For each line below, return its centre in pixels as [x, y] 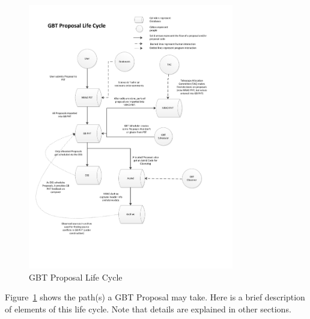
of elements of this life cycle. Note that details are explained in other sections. [148, 308]
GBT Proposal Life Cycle [76, 277]
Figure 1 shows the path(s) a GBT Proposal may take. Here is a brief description [155, 297]
